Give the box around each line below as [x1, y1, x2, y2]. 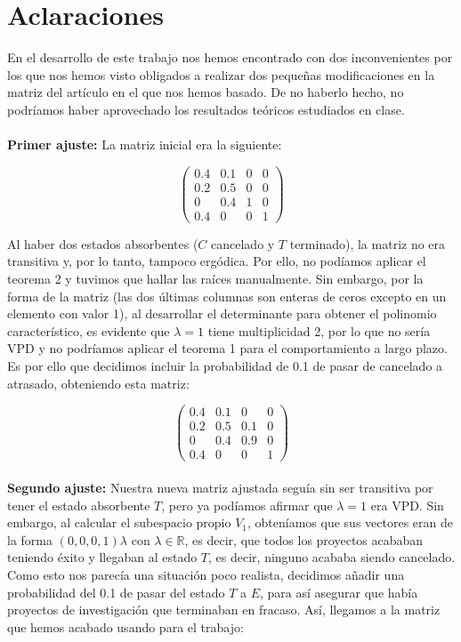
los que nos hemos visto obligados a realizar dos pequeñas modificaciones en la [7, 65, 435, 84]
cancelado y [211, 234, 275, 253]
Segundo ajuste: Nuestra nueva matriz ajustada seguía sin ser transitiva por [7, 478, 433, 496]
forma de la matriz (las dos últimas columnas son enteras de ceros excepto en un [7, 286, 447, 305]
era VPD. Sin [370, 495, 444, 514]
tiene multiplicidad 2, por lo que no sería [207, 321, 431, 340]
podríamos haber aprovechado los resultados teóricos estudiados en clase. [7, 100, 405, 118]
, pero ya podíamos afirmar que [161, 495, 333, 514]
